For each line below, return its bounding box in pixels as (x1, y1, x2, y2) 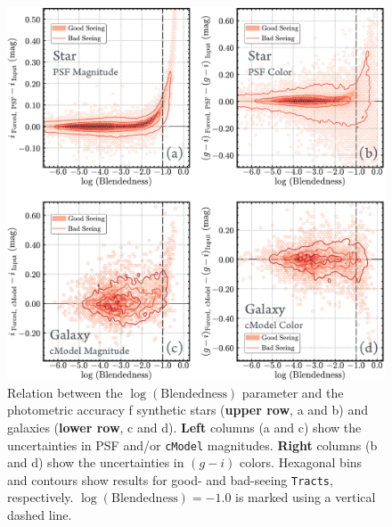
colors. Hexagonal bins (239, 453, 363, 472)
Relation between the (7, 383, 123, 401)
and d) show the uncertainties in (7, 453, 184, 472)
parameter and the (241, 383, 344, 401)
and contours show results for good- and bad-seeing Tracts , (7, 470, 333, 489)
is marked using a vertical (235, 488, 376, 506)
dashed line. (7, 506, 72, 524)
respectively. (7, 488, 74, 506)
